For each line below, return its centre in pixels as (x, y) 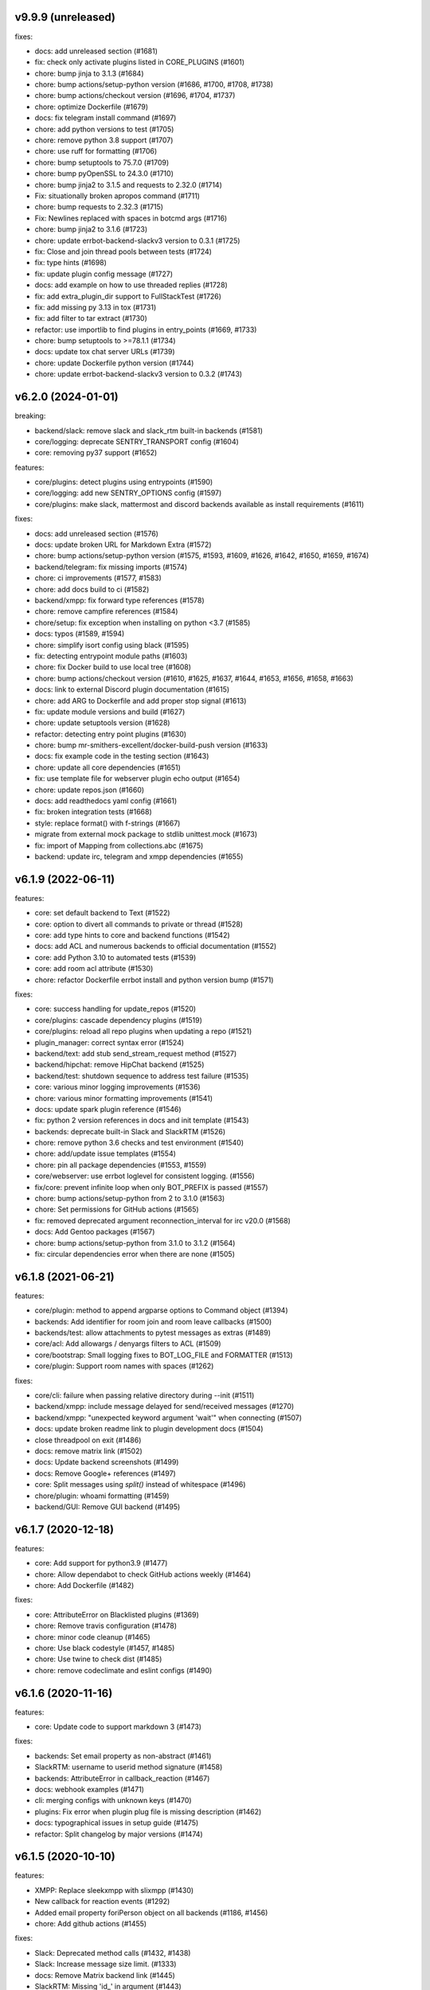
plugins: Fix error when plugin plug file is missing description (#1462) (148, 1812)
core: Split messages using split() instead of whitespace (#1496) (140, 1485)
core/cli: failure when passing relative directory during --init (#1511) (145, 1395)
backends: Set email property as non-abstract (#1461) (123, 1756)
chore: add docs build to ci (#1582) (92, 589)
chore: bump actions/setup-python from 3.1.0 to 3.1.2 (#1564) (135, 1243)
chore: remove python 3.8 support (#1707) (104, 140)
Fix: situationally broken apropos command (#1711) (117, 196)
